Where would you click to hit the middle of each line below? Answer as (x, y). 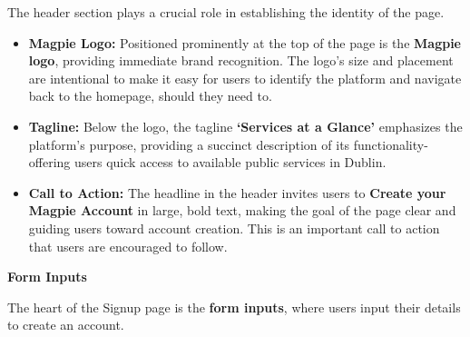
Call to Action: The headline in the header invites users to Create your (237, 192)
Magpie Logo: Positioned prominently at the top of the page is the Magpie (245, 42)
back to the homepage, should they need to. (150, 96)
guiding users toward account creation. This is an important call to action (234, 228)
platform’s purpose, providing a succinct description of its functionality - (228, 144)
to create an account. (66, 325)
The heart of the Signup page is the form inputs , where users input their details (234, 307)
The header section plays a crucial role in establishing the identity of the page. (226, 12)
